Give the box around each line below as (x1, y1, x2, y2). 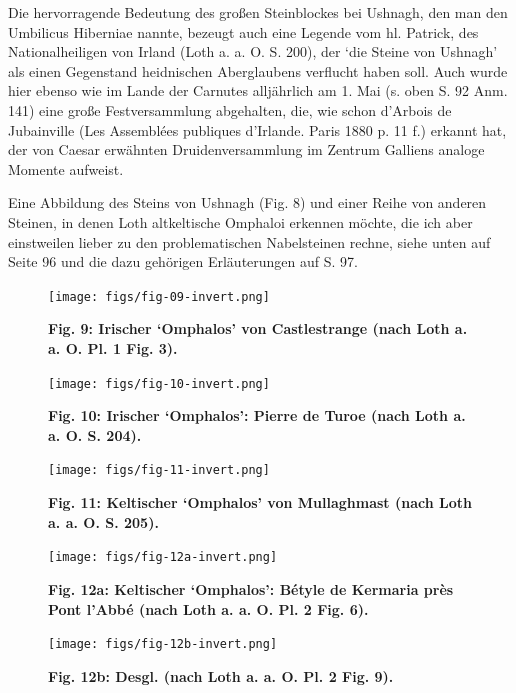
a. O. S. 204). (48, 424, 142, 445)
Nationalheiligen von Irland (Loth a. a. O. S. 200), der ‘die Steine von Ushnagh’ (8, 41, 498, 62)
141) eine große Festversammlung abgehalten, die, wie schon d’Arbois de (8, 99, 452, 120)
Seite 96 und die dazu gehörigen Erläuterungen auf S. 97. (8, 251, 358, 272)
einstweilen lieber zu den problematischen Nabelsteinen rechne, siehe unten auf (8, 231, 491, 252)
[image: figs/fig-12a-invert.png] (48, 550, 278, 565)
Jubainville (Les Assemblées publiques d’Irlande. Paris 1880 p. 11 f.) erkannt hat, (8, 119, 507, 140)
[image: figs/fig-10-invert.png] (48, 376, 270, 391)
